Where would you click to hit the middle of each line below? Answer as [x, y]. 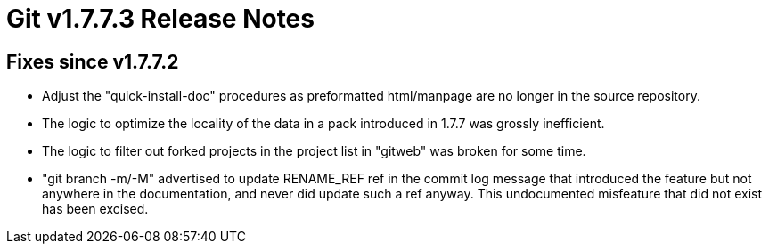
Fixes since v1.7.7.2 [93, 61]
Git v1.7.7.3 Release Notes [160, 19]
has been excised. [95, 209]
